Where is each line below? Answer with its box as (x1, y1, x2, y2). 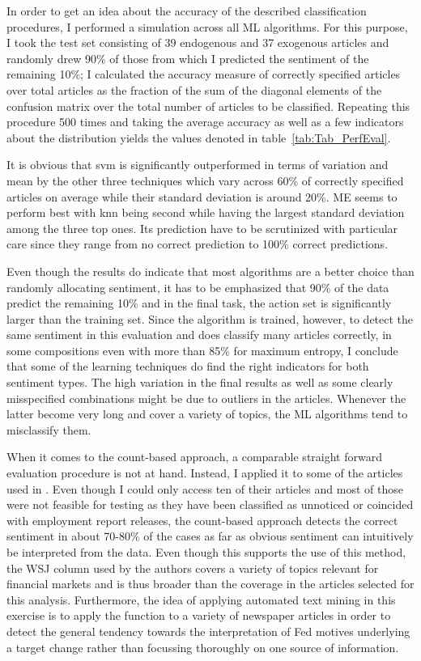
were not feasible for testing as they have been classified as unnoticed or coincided (6, 496, 414, 513)
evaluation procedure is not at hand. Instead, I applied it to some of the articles (6, 464, 403, 481)
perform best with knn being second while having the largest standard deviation (6, 204, 405, 221)
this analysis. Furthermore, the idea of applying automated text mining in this (6, 591, 396, 608)
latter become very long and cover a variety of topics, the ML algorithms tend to (6, 405, 408, 422)
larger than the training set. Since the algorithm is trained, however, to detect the (6, 310, 414, 327)
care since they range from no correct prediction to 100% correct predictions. (6, 235, 389, 252)
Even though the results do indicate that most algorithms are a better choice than (6, 262, 415, 279)
